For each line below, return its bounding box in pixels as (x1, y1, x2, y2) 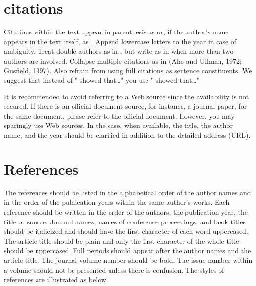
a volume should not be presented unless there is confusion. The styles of (4, 264, 224, 275)
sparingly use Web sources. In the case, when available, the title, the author (4, 120, 233, 130)
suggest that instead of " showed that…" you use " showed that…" (4, 75, 199, 85)
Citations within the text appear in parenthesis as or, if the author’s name (4, 27, 229, 37)
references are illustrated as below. (4, 274, 108, 285)
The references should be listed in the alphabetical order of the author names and (4, 187, 251, 197)
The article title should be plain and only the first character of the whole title (4, 235, 239, 246)
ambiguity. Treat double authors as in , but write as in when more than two (4, 46, 234, 56)
